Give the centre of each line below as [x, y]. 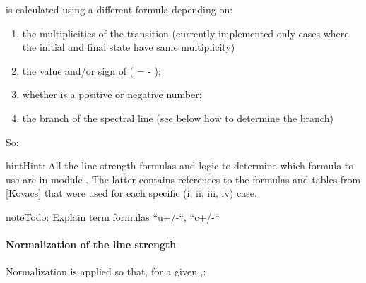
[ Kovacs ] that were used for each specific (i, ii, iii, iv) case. [131, 193]
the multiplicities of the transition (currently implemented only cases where [185, 33]
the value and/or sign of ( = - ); [91, 70]
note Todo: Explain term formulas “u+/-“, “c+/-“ [113, 216]
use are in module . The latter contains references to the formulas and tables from [183, 179]
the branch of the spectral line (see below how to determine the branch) [178, 118]
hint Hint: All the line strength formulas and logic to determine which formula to [180, 165]
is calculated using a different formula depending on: [119, 9]
